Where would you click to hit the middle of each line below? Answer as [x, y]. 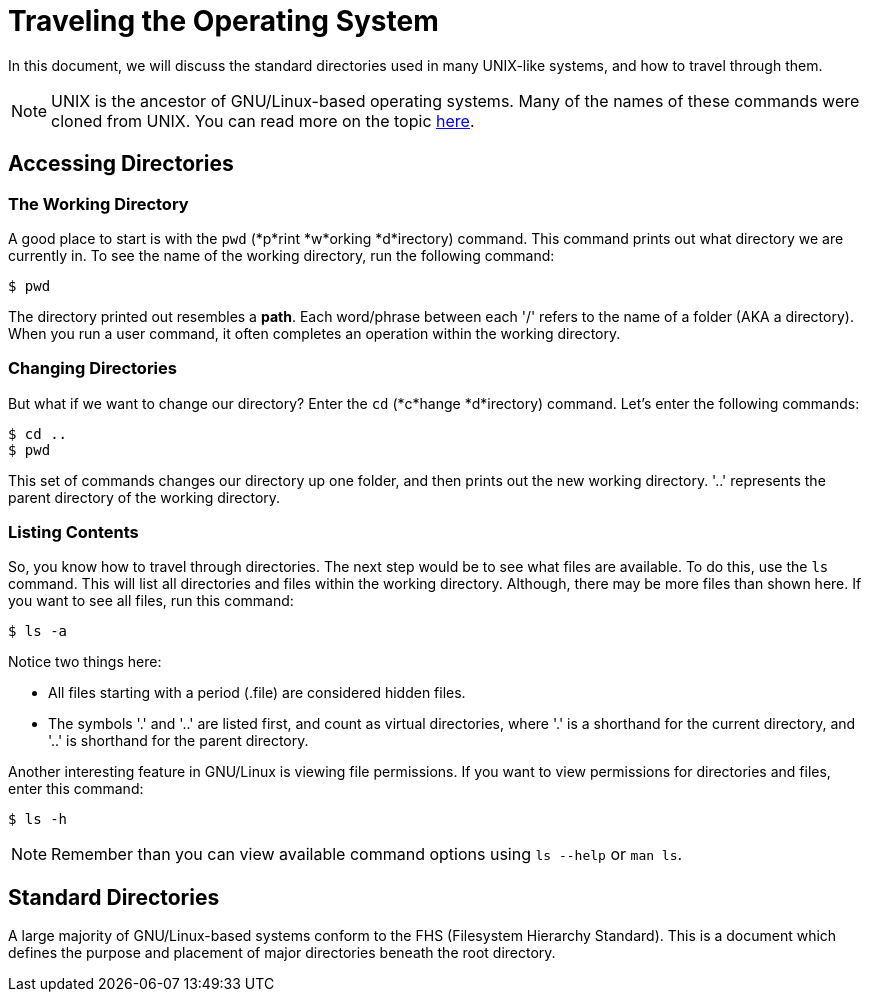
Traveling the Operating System [223, 21]
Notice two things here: [85, 662]
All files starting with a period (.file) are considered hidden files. [257, 693]
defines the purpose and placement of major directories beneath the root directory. [282, 953]
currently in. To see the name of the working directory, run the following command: [281, 255]
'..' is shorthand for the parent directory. [178, 741]
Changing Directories [92, 368]
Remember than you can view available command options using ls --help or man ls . [367, 854]
